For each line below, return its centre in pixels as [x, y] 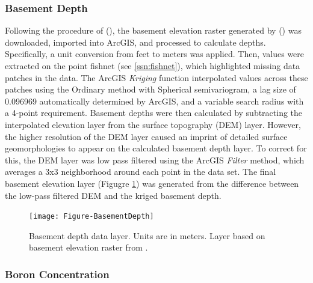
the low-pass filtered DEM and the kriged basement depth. [113, 195]
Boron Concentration [57, 274]
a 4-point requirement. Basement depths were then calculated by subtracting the [154, 113]
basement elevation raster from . [88, 247]
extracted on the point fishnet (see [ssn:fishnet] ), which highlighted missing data [153, 65]
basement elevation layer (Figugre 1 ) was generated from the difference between [152, 183]
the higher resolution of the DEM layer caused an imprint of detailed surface [146, 136]
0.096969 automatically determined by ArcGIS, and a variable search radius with [154, 101]
